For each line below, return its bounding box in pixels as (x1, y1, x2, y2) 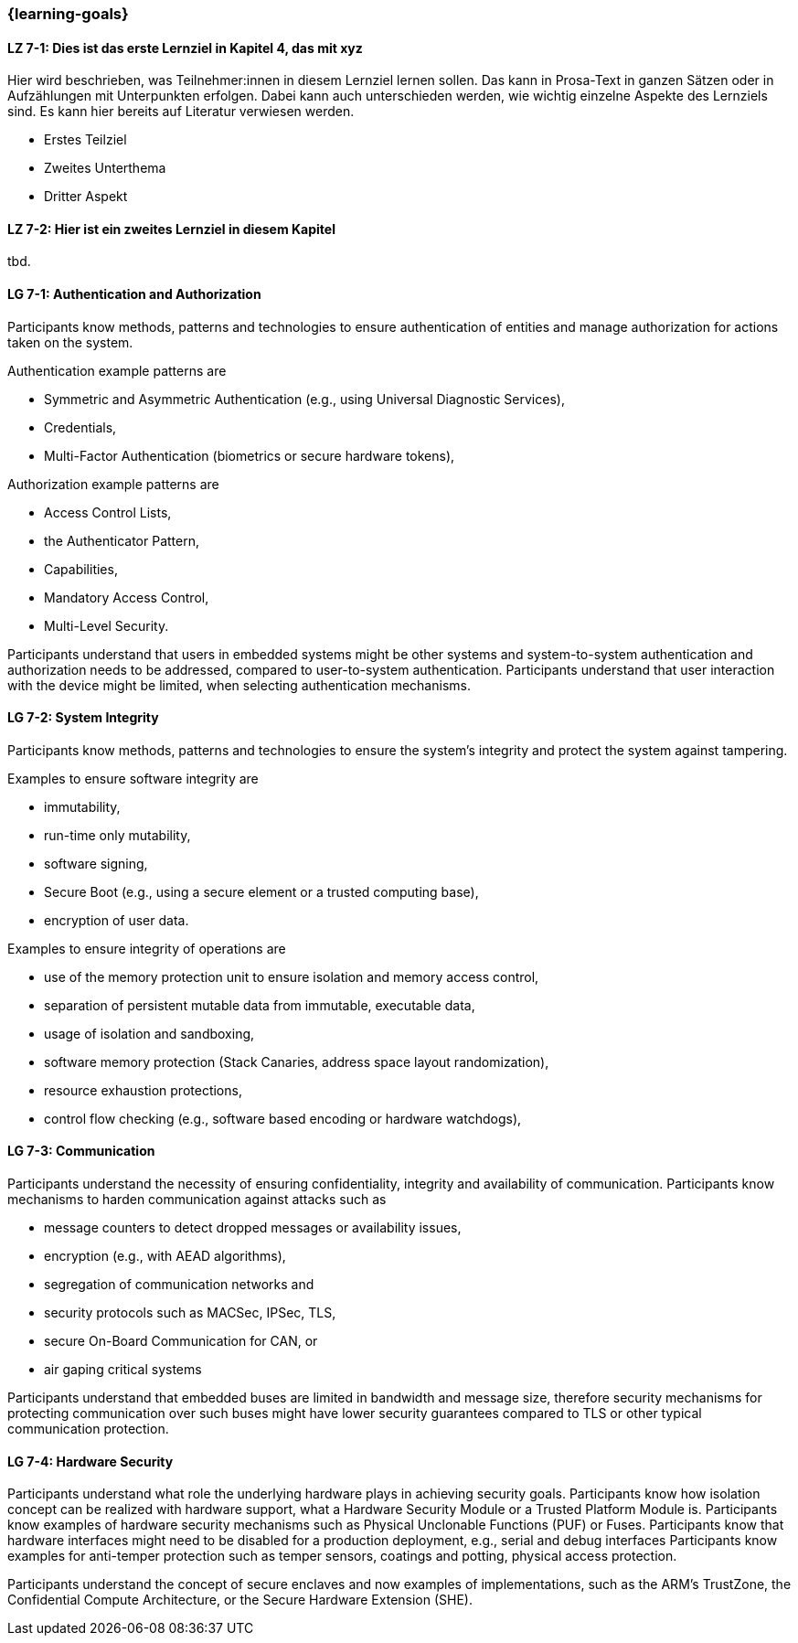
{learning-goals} (7, 5, 129, 23)
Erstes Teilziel (44, 132, 127, 148)
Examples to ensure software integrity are (7, 770, 259, 786)
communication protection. (7, 1421, 169, 1437)
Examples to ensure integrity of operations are (7, 940, 286, 956)
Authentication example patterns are (7, 362, 227, 379)
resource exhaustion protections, (44, 1082, 242, 1098)
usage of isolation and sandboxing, (44, 1025, 255, 1041)
